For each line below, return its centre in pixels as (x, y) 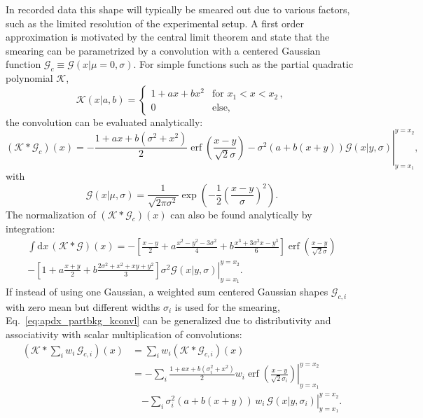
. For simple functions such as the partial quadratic (243, 64)
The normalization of (51, 214)
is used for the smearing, (227, 306)
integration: (30, 228)
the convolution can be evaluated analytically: (104, 121)
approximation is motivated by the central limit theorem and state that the (168, 37)
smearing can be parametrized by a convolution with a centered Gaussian (163, 50)
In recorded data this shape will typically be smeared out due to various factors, (178, 9)
